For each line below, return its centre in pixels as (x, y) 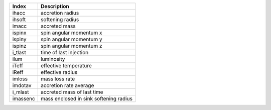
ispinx (19, 33)
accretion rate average (67, 85)
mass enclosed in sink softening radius (87, 99)
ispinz (20, 46)
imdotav (22, 85)
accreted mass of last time (72, 92)
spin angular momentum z (71, 46)
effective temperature (66, 66)
